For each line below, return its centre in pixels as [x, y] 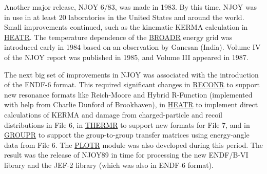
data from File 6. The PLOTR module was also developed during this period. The [133, 144]
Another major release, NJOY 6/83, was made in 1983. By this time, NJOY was [131, 7]
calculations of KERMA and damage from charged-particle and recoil [113, 114]
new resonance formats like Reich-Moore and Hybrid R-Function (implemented [128, 94]
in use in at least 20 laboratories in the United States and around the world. [124, 17]
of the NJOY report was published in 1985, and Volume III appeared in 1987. [126, 57]
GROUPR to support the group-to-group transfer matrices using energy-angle [127, 135]
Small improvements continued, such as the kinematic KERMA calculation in [126, 27]
